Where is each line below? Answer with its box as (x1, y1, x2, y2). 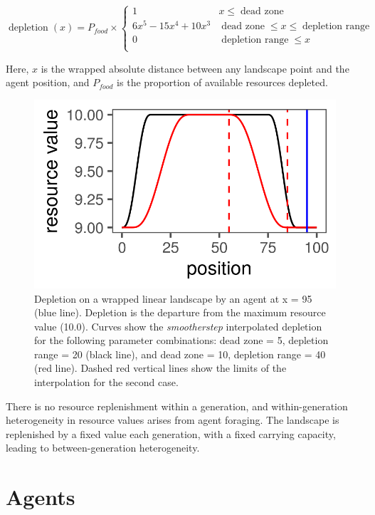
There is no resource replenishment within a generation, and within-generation (6, 398, 348, 413)
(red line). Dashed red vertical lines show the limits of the (34, 360, 287, 375)
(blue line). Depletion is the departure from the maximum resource (34, 305, 326, 320)
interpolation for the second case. (34, 375, 179, 390)
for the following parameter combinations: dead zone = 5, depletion (34, 333, 329, 348)
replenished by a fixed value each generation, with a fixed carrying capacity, (6, 426, 336, 441)
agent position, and (6, 75, 90, 90)
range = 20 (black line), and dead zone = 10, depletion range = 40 (34, 346, 326, 361)
